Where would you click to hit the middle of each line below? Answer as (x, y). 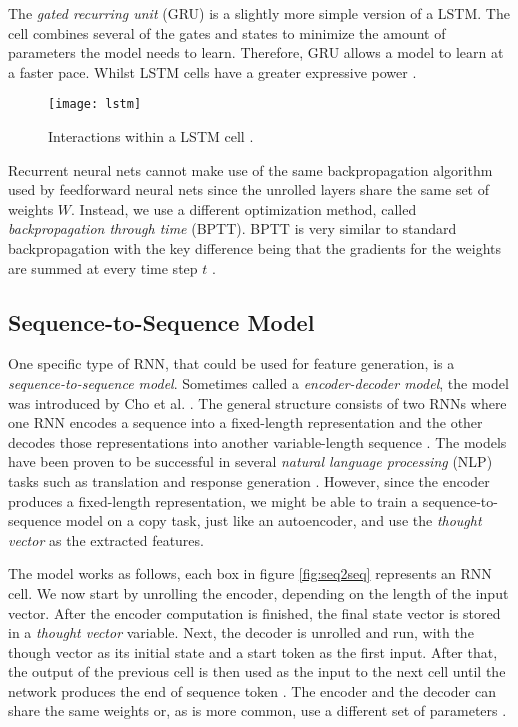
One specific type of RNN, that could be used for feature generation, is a (231, 363)
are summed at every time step (103, 267)
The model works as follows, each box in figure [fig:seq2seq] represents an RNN (250, 573)
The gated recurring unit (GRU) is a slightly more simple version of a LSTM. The (259, 13)
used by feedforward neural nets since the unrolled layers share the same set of (249, 189)
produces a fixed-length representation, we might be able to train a (213, 500)
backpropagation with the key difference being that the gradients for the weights (255, 248)
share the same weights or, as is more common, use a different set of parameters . (257, 710)
